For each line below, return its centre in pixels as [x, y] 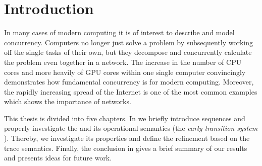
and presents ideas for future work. [58, 158]
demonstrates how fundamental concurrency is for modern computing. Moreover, [129, 82]
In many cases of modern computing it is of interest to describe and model [119, 32]
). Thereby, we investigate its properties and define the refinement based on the [127, 138]
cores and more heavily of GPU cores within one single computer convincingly [125, 72]
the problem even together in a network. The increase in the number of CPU [123, 62]
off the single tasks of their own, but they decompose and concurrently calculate [128, 52]
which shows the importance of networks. [68, 101]
